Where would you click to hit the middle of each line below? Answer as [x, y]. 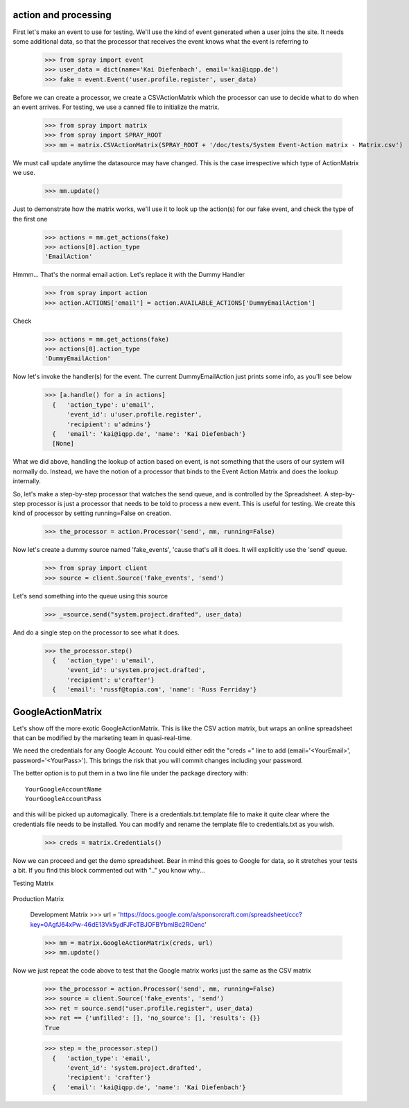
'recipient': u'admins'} [109, 424]
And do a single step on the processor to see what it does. [96, 632]
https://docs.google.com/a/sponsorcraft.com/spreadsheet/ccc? [211, 915]
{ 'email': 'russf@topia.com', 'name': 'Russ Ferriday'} [155, 690]
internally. [27, 481]
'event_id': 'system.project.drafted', [134, 1068]
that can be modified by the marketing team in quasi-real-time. [102, 738]
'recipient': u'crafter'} [111, 680]
